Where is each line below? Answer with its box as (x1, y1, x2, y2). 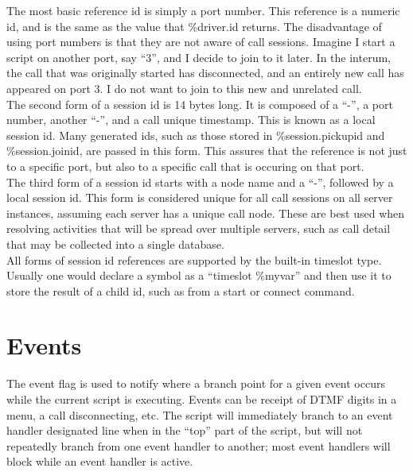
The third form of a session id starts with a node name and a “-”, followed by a (6, 173, 394, 190)
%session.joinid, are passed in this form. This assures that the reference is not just (6, 142, 407, 159)
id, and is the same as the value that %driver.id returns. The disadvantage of (6, 17, 382, 34)
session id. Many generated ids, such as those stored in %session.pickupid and (6, 126, 385, 143)
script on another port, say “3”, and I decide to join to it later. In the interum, (6, 48, 391, 65)
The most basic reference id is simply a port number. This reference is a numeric (6, 2, 400, 18)
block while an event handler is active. (6, 453, 193, 470)
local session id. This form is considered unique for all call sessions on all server (6, 189, 393, 206)
